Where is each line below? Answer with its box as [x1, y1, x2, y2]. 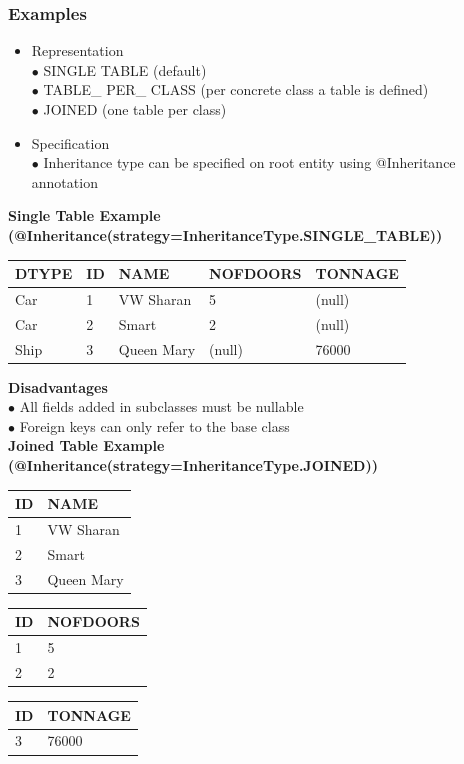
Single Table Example [8, 205, 161, 226]
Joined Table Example [8, 435, 165, 456]
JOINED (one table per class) [43, 99, 227, 119]
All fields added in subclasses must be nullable [19, 396, 304, 417]
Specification [31, 132, 110, 153]
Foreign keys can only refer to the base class [19, 415, 290, 436]
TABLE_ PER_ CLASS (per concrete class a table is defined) [43, 79, 429, 100]
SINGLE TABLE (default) [43, 59, 207, 80]
